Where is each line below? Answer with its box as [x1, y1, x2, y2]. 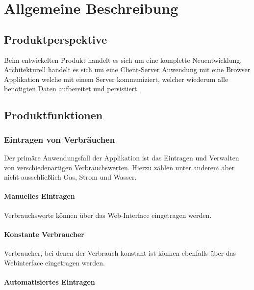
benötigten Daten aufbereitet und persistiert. [4, 83, 139, 94]
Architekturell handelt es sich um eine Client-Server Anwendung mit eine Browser [4, 64, 251, 75]
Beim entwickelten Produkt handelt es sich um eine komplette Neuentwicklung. [4, 54, 242, 65]
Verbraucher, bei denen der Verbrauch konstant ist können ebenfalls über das [4, 247, 236, 258]
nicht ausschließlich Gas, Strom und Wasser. [4, 172, 137, 182]
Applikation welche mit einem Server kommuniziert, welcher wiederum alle [4, 74, 229, 84]
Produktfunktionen [4, 107, 103, 123]
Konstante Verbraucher [4, 229, 84, 239]
